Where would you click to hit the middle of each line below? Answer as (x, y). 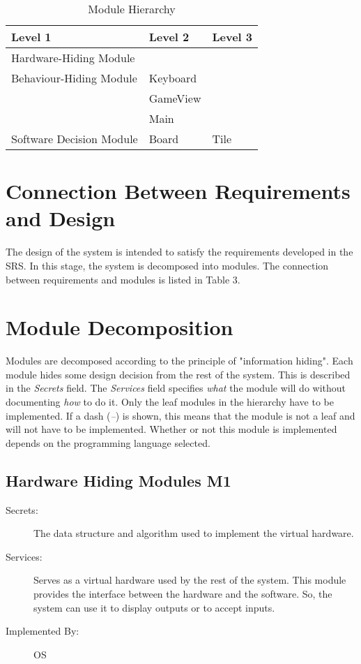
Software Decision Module (75, 139)
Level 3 (232, 37)
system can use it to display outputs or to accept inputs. (154, 607)
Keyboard (173, 78)
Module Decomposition (120, 327)
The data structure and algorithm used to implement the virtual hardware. (194, 533)
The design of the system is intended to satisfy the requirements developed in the (179, 252)
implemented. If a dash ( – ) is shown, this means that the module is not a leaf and (180, 415)
